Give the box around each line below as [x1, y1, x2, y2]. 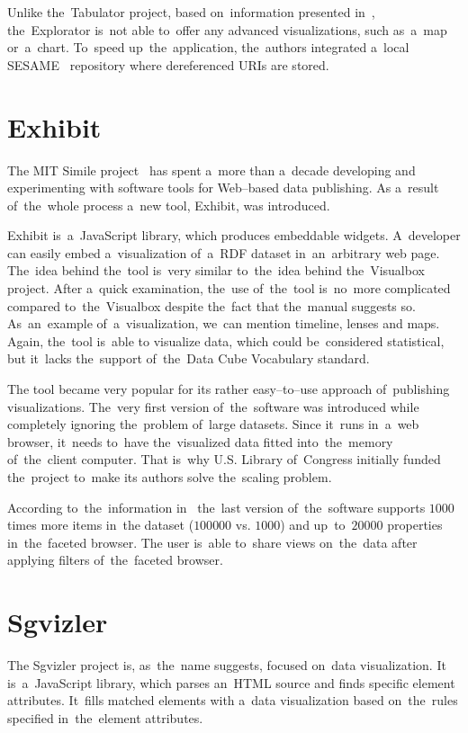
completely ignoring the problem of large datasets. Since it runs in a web [7, 415, 419, 434]
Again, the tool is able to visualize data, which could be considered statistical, [7, 331, 445, 350]
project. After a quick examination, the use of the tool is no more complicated [7, 279, 451, 298]
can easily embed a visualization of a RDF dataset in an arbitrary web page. [7, 243, 440, 262]
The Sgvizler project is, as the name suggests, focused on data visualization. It [7, 656, 446, 675]
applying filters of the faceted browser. [7, 550, 223, 569]
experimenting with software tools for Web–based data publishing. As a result [7, 178, 439, 197]
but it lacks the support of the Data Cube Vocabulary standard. [7, 349, 370, 368]
